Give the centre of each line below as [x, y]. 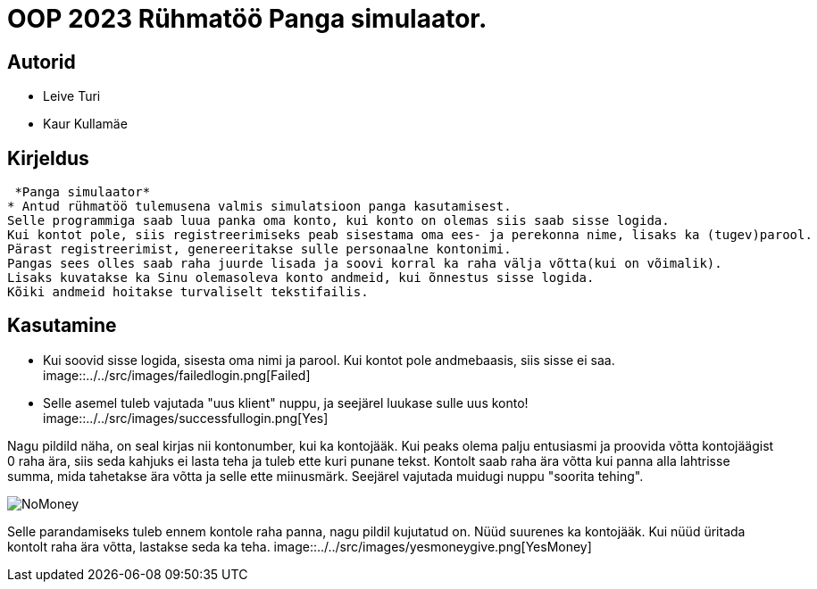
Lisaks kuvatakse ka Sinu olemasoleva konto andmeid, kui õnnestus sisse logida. [301, 278]
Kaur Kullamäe [85, 124]
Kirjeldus [48, 158]
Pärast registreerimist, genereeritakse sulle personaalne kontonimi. [259, 249]
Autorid [42, 62]
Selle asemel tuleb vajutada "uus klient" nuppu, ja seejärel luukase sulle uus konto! [286, 402]
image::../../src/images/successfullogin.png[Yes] [186, 418]
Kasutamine [62, 326]
